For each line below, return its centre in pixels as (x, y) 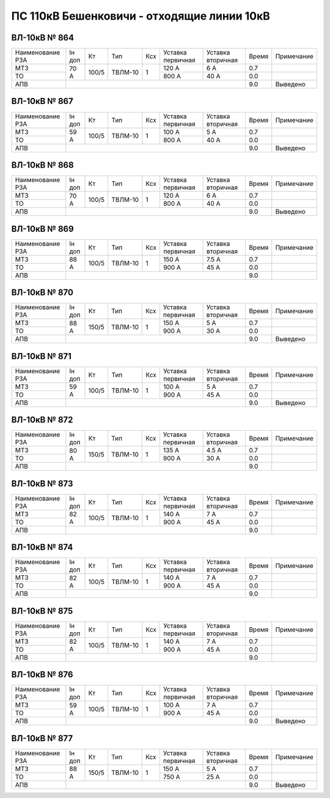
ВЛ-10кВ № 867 (42, 101)
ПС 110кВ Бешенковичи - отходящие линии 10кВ (141, 16)
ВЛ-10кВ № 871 (41, 356)
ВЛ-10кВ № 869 (42, 229)
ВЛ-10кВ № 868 (42, 165)
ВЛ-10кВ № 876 (42, 675)
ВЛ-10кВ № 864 (43, 38)
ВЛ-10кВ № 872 (42, 420)
